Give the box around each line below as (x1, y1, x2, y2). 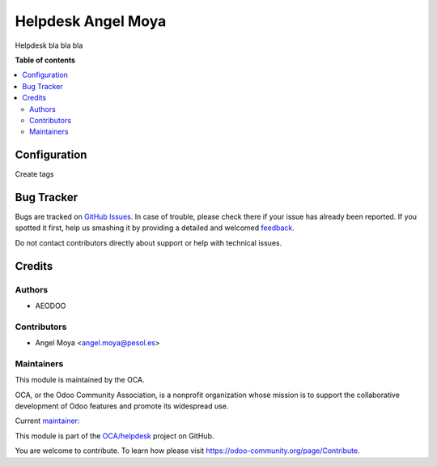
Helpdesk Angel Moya (15, 12, 167, 30)
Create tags (15, 169, 54, 179)
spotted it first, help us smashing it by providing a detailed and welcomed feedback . (15, 223, 295, 233)
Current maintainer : (15, 416, 80, 425)
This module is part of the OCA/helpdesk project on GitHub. (15, 430, 214, 441)
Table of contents (15, 55, 76, 65)
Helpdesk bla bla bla (15, 41, 83, 50)
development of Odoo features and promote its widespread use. (15, 401, 229, 411)
